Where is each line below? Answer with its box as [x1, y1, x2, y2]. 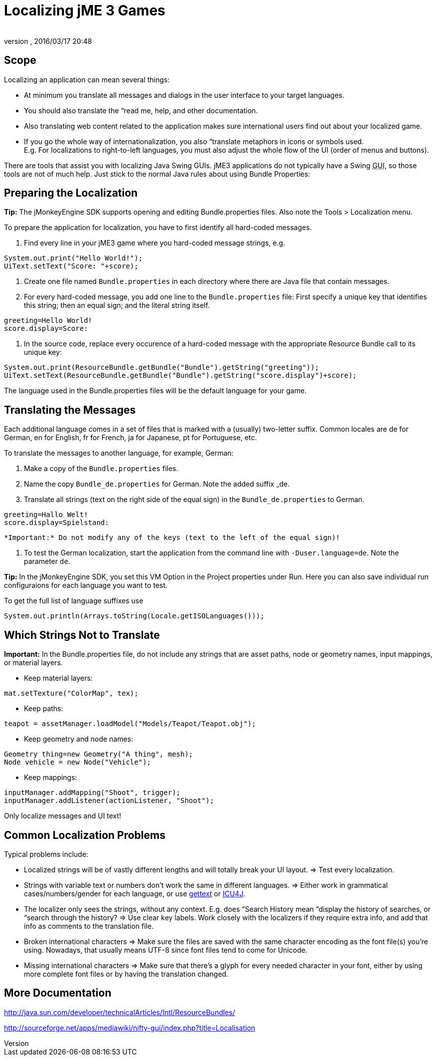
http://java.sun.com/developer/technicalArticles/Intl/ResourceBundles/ [4, 1008, 235, 1017]
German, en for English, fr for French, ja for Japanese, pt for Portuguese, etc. [4, 433, 257, 442]
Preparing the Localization [4, 187, 138, 200]
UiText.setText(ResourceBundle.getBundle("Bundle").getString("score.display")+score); [4, 371, 357, 380]
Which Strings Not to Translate [4, 628, 160, 641]
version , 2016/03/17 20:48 [4, 36, 92, 45]
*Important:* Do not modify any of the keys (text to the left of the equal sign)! [4, 533, 340, 542]
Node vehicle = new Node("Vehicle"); [4, 758, 151, 767]
